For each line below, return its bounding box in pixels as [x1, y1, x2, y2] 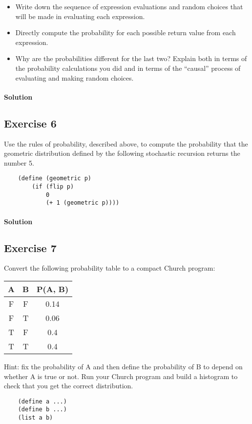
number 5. [4, 157, 34, 168]
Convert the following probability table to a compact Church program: [4, 263, 215, 273]
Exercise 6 [4, 115, 57, 130]
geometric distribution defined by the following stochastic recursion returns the [4, 148, 240, 158]
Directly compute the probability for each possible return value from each [15, 27, 236, 38]
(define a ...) [18, 398, 67, 405]
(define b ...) [18, 406, 67, 413]
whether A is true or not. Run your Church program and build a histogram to [4, 371, 238, 381]
